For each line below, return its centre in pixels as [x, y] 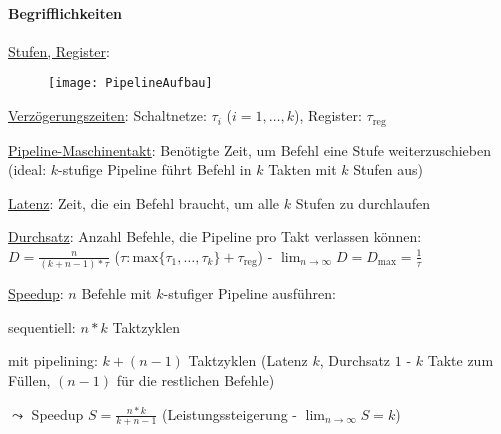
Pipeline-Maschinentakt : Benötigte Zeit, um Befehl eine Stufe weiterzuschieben [249, 149]
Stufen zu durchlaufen [362, 202]
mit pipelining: [53, 360]
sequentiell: [42, 326]
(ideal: [27, 169]
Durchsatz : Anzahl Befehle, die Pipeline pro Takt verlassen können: [215, 236]
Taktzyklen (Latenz [248, 360]
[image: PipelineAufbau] [130, 83]
